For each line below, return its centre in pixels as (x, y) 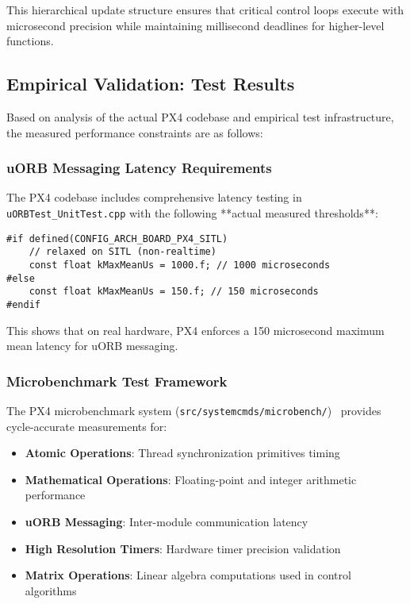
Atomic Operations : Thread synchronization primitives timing (182, 453)
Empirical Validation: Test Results (151, 84)
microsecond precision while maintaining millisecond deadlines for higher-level (195, 25)
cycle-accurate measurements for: (87, 426)
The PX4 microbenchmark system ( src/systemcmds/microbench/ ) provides (194, 410)
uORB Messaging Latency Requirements (139, 168)
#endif (23, 304)
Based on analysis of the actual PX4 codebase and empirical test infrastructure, (200, 116)
